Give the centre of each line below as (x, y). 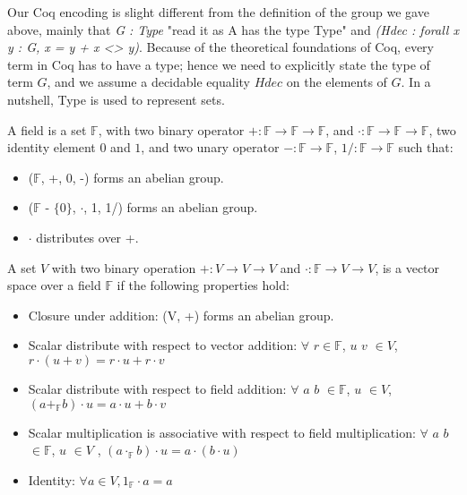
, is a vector (407, 267)
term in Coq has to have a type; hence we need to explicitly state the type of (219, 64)
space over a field (54, 285)
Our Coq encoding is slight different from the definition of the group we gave (218, 12)
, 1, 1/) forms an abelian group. (171, 207)
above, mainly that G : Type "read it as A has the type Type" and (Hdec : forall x (233, 29)
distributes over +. (87, 237)
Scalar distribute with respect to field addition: (157, 388)
